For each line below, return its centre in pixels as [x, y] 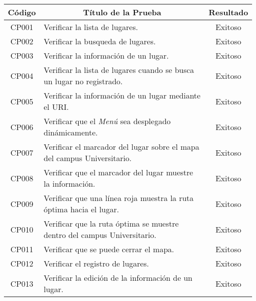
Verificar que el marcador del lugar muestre [118, 172]
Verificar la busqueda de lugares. [100, 41]
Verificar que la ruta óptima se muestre [111, 223]
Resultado [228, 12]
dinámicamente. [71, 132]
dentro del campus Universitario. [100, 235]
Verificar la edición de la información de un [118, 278]
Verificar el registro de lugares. [96, 263]
